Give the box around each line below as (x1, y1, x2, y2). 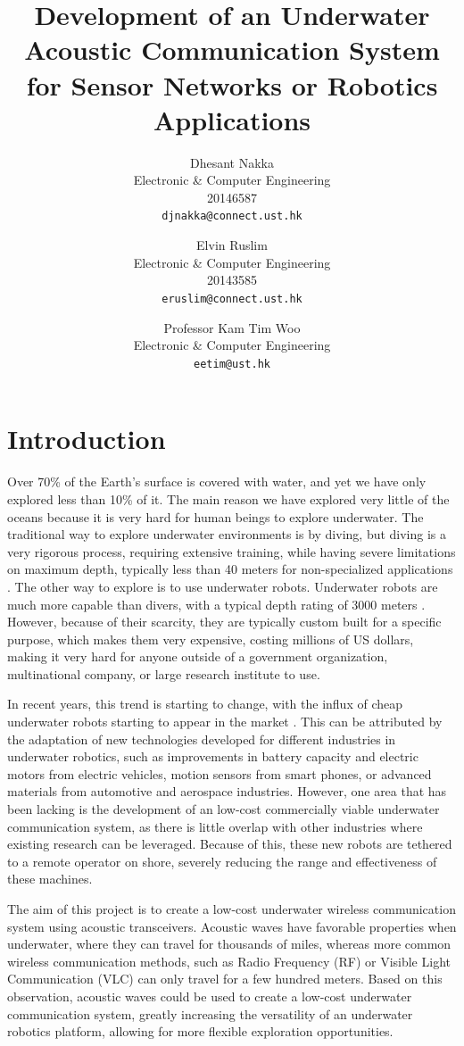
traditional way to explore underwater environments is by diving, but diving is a (7, 525, 447, 544)
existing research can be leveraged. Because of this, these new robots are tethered (7, 834, 452, 853)
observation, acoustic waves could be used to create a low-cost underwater (7, 986, 412, 1005)
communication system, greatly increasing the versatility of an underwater (7, 1004, 413, 1023)
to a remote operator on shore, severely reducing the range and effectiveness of (7, 851, 437, 870)
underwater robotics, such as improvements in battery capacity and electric (7, 747, 418, 766)
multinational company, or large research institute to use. (7, 664, 320, 683)
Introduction (7, 420, 166, 457)
